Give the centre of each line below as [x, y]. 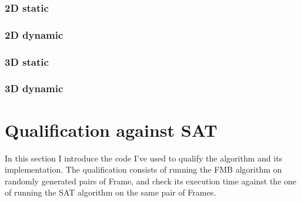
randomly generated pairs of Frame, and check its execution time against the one [151, 181]
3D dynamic [34, 88]
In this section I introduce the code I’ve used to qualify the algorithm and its [144, 158]
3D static [27, 61]
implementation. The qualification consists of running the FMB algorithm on [143, 169]
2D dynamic [34, 34]
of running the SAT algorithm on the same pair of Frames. [111, 192]
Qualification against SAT [111, 129]
